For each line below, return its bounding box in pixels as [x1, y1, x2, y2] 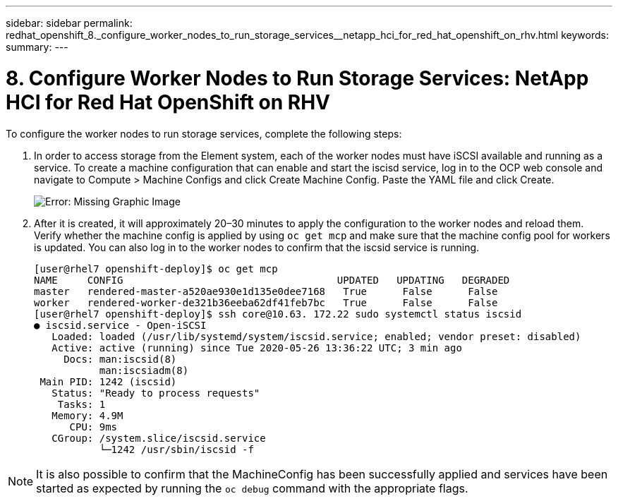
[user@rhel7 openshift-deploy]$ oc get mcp [34, 262, 278, 274]
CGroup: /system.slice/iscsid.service [51, 432, 266, 444]
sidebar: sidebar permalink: [6, 17, 133, 29]
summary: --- [6, 41, 68, 53]
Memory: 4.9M [51, 409, 123, 421]
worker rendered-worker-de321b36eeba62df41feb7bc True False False [34, 296, 498, 308]
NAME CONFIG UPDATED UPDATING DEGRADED [34, 274, 510, 286]
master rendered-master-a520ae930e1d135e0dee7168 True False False [34, 285, 498, 297]
